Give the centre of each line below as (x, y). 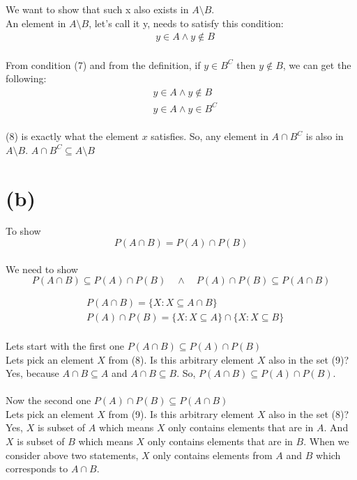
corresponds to (37, 469)
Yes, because (32, 373)
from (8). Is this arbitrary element (181, 359)
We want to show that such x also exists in (97, 9)
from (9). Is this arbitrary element (181, 413)
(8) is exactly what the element (72, 136)
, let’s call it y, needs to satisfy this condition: (186, 23)
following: (26, 78)
